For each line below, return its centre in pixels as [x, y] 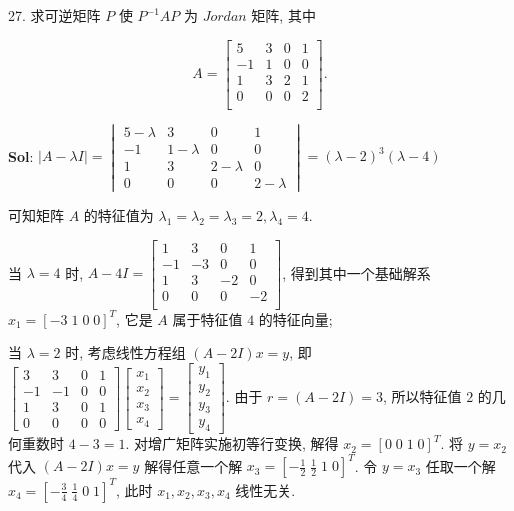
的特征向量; [295, 318]
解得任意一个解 [193, 465]
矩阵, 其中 [283, 15]
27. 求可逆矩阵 [54, 15]
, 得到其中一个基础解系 [356, 272]
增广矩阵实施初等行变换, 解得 [243, 443]
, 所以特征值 [422, 396]
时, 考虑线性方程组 [125, 352]
